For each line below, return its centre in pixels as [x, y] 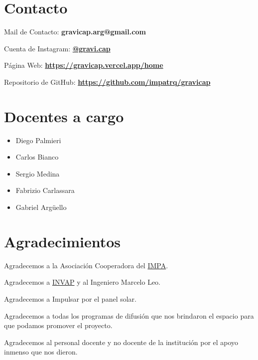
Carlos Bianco [37, 157]
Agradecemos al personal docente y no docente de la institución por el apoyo [121, 342]
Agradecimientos [63, 241]
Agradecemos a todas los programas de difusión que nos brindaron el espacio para [129, 315]
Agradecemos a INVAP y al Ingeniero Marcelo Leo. [82, 282]
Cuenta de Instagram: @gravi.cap [57, 48]
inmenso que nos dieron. [41, 352]
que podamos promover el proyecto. [58, 325]
